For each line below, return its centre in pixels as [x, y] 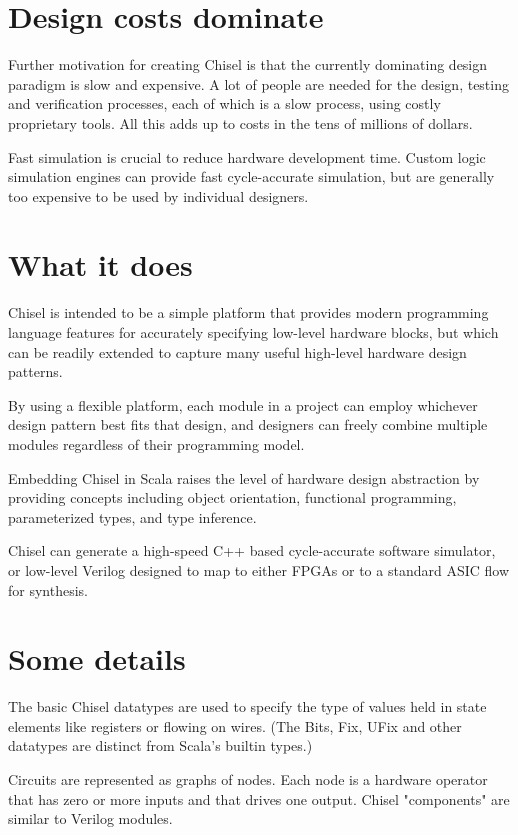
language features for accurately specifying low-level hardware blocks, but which [253, 332]
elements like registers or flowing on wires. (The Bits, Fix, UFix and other [235, 725]
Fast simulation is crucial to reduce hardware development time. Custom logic [247, 156]
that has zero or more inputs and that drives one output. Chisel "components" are [259, 798]
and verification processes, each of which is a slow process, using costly [224, 103]
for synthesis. [48, 589]
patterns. [35, 371]
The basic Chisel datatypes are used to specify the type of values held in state [247, 706]
